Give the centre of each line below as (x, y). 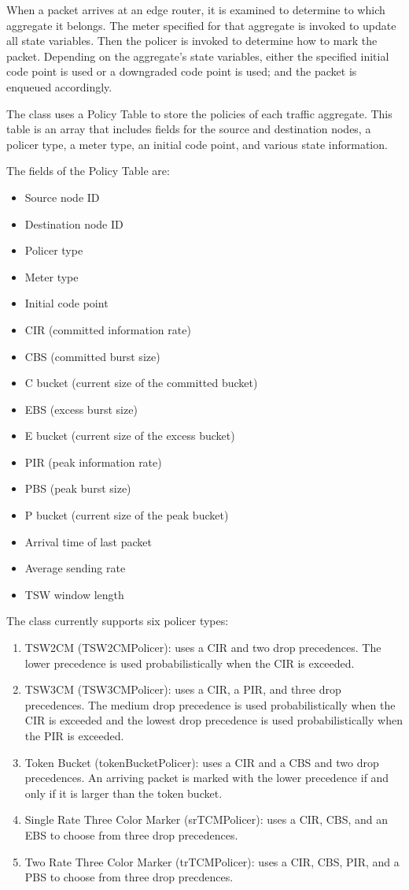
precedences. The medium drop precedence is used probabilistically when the (210, 704)
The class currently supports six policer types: (118, 621)
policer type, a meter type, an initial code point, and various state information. (197, 144)
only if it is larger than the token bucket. (123, 793)
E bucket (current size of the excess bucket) (130, 436)
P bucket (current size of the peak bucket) (127, 515)
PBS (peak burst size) (78, 488)
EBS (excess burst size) (81, 409)
